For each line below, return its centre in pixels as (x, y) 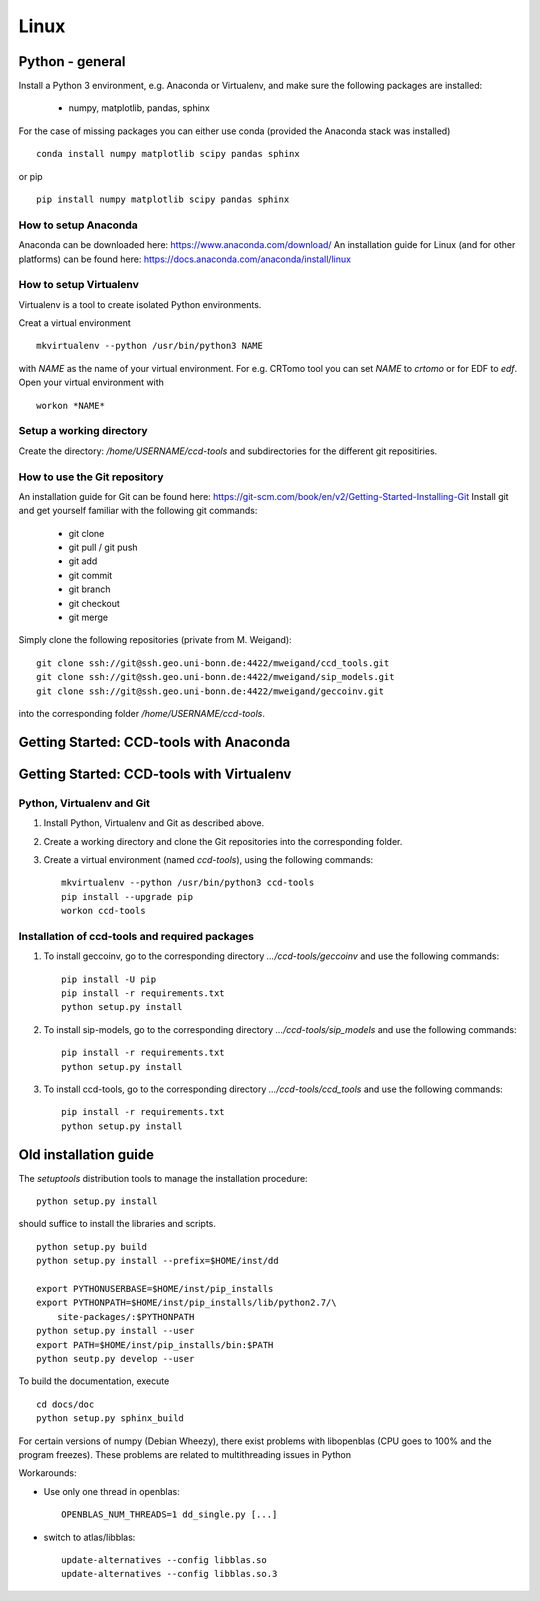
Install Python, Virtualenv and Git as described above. (154, 823)
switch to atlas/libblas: (89, 1537)
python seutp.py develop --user (115, 1358)
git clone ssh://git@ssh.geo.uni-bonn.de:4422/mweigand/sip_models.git (215, 677)
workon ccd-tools (103, 911)
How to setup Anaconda (78, 225)
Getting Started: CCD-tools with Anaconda (154, 741)
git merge (88, 617)
